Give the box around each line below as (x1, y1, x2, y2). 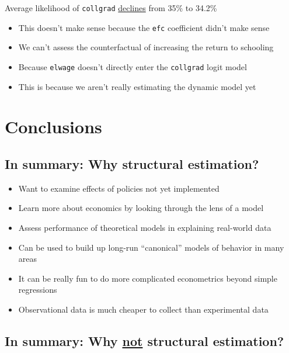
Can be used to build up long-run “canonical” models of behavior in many (18, 241, 284, 253)
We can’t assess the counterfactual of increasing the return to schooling (18, 41, 274, 53)
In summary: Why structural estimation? (5, 154, 259, 172)
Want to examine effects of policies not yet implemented (18, 182, 220, 194)
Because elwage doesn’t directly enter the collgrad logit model (18, 60, 247, 72)
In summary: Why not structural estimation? (5, 331, 284, 349)
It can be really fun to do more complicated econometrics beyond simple (18, 272, 277, 284)
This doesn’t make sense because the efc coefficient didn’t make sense (18, 21, 270, 33)
